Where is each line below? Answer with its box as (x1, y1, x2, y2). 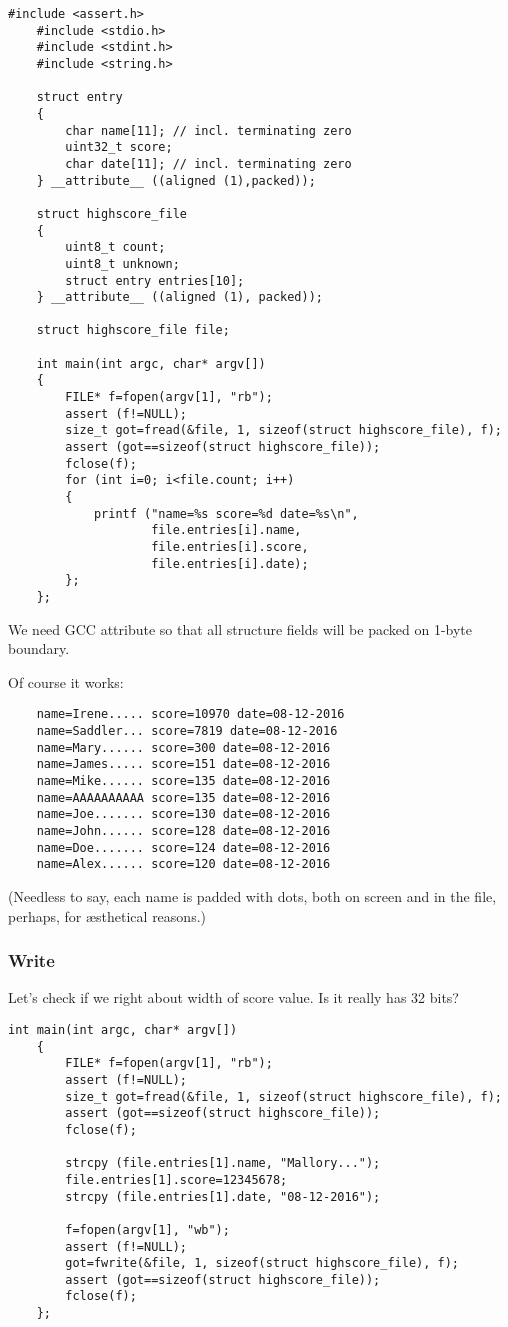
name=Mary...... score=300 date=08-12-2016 (36, 740, 331, 755)
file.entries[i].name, (151, 523, 302, 538)
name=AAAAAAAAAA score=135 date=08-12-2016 (36, 790, 331, 805)
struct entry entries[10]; (65, 273, 245, 288)
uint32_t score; (65, 140, 173, 155)
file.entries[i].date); (151, 556, 309, 571)
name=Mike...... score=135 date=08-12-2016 (36, 774, 331, 789)
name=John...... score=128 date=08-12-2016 (36, 824, 331, 838)
